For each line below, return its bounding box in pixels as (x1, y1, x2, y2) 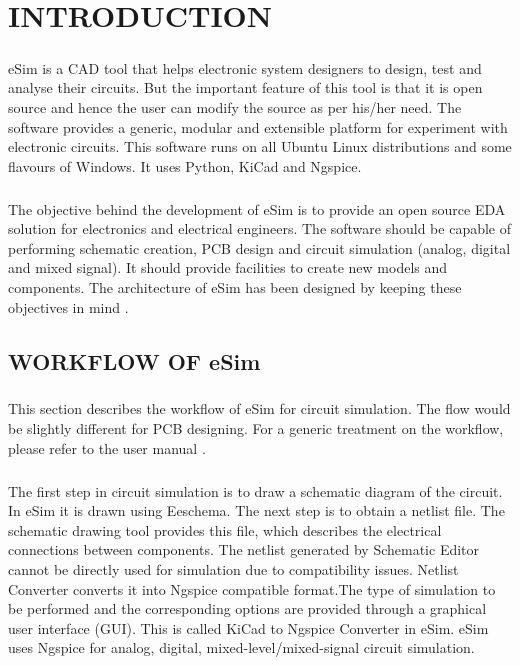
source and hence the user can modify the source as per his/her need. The (8, 96, 462, 117)
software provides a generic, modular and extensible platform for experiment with (8, 116, 508, 137)
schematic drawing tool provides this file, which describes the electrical (8, 519, 442, 540)
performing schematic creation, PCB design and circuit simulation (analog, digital (8, 237, 511, 258)
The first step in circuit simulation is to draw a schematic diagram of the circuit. (8, 480, 503, 501)
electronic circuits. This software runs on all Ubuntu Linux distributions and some (8, 136, 512, 157)
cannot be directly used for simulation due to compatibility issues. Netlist (8, 558, 459, 579)
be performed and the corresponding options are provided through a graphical (8, 598, 487, 619)
